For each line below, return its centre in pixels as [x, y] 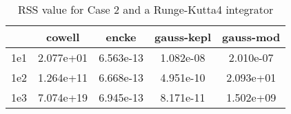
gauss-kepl [183, 37]
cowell [63, 37]
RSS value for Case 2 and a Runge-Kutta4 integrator [145, 9]
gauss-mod [251, 37]
